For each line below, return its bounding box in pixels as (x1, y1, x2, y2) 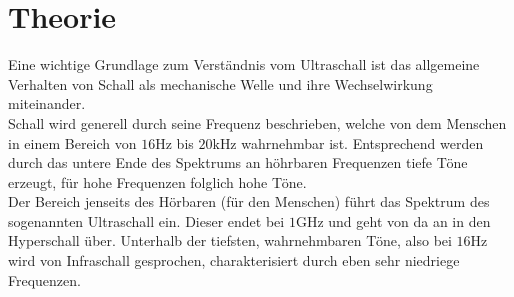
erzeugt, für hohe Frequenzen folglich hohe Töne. (8, 171, 307, 192)
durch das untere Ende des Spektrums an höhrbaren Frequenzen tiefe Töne (8, 152, 468, 173)
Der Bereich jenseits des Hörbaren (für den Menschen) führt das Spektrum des (8, 191, 490, 212)
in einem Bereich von (8, 132, 137, 153)
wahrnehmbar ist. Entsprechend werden (241, 132, 484, 153)
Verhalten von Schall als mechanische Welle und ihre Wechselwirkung (8, 73, 433, 94)
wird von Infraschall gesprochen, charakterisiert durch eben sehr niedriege (8, 250, 460, 271)
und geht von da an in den (328, 210, 491, 231)
